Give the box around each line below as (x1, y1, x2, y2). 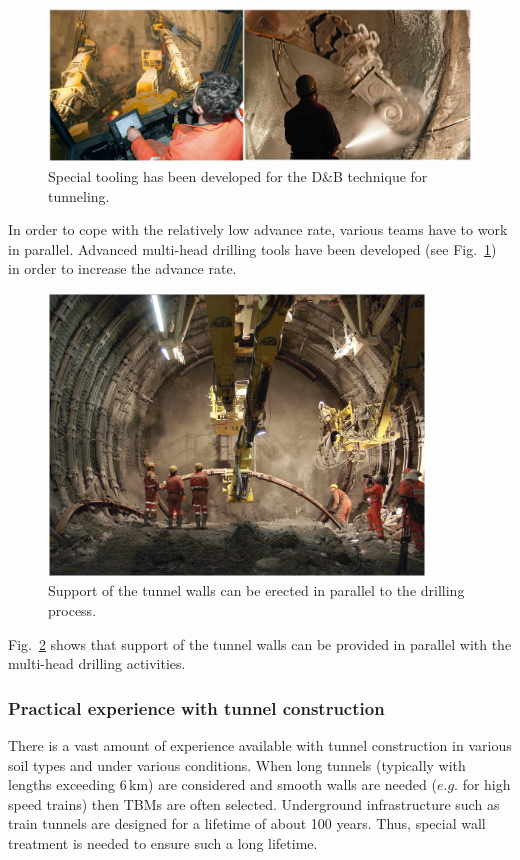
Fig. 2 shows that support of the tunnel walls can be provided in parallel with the (8, 633, 512, 654)
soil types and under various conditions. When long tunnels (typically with (8, 754, 466, 775)
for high (462, 774, 511, 795)
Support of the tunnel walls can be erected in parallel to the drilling (48, 580, 465, 601)
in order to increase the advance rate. (8, 258, 237, 279)
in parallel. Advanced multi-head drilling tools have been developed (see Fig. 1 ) (8, 238, 497, 259)
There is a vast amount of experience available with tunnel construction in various (8, 735, 512, 755)
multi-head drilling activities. (8, 653, 186, 674)
